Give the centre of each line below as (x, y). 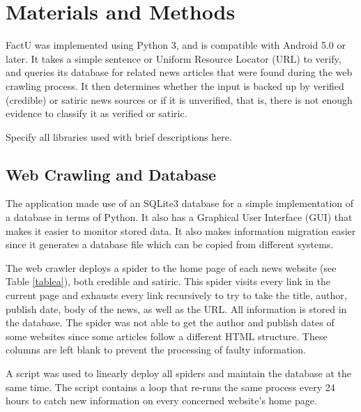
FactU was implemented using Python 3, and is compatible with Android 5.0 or (176, 45)
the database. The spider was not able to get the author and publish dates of (170, 322)
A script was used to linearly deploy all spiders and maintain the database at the (179, 373)
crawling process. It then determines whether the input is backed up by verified (175, 85)
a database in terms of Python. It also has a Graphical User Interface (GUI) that (179, 217)
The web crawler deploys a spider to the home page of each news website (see (171, 267)
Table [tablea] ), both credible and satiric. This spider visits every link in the (168, 281)
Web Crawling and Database (111, 174)
